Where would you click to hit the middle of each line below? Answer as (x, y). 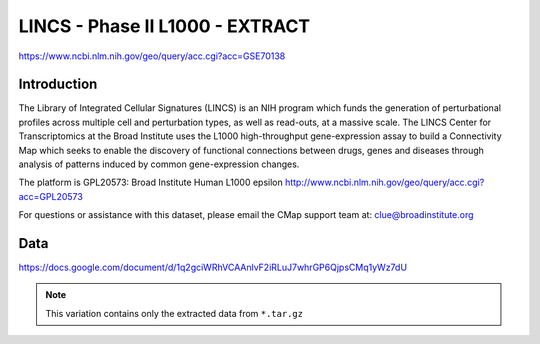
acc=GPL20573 (51, 196)
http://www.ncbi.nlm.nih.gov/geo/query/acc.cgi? (385, 182)
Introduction (58, 84)
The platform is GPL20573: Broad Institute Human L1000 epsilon (151, 182)
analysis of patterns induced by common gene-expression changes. (159, 164)
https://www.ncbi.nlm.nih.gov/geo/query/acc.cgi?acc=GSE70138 (152, 56)
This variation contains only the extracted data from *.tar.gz (174, 313)
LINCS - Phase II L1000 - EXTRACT (164, 26)
